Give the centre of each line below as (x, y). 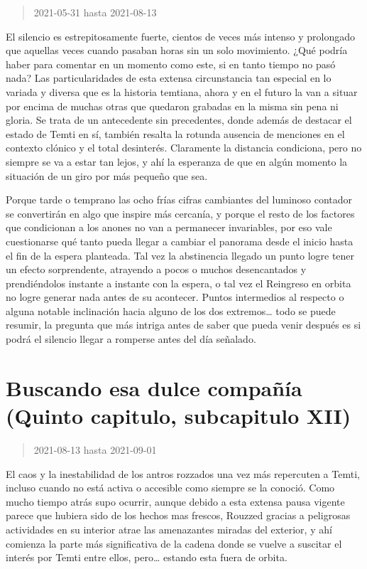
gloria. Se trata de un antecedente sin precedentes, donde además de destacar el (179, 120)
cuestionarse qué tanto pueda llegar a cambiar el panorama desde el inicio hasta (180, 241)
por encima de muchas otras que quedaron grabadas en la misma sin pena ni (172, 106)
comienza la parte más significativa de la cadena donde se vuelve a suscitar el (174, 543)
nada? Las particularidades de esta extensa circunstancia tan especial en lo (169, 78)
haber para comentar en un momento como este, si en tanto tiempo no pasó (171, 64)
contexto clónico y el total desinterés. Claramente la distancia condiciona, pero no (184, 148)
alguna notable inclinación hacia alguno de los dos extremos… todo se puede (171, 310)
